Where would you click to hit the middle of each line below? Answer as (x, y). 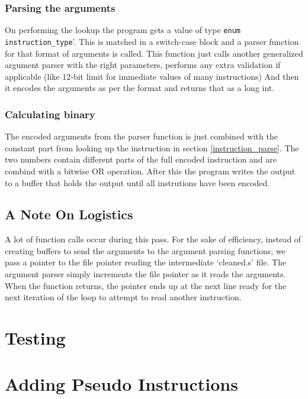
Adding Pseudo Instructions (121, 384)
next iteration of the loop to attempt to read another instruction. (123, 297)
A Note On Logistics (69, 214)
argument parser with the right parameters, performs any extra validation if (143, 65)
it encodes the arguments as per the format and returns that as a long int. (140, 88)
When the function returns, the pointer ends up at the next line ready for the (146, 285)
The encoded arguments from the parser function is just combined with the (141, 136)
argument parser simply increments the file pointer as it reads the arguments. (145, 274)
